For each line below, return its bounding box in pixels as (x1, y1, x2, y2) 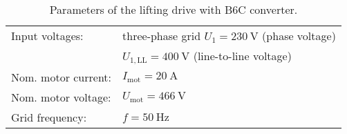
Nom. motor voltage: (11, 88, 111, 105)
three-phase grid (122, 28, 201, 44)
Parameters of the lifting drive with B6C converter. (49, 1, 298, 17)
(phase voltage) (262, 28, 336, 44)
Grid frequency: (11, 108, 87, 125)
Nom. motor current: (11, 68, 112, 85)
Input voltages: (11, 28, 84, 44)
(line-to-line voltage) (193, 48, 292, 64)
